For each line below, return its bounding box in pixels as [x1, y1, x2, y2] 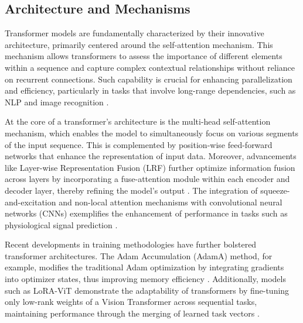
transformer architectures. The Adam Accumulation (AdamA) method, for [5, 249, 273, 262]
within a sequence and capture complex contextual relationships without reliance [5, 61, 295, 73]
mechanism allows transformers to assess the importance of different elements [5, 50, 282, 62]
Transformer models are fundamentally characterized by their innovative [5, 27, 264, 39]
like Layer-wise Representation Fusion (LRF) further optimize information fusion [5, 161, 295, 173]
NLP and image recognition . [5, 95, 109, 108]
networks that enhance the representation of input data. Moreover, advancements [5, 150, 297, 162]
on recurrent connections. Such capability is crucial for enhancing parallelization [5, 73, 292, 85]
